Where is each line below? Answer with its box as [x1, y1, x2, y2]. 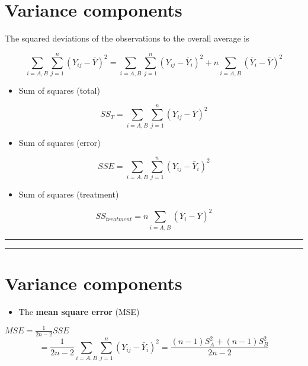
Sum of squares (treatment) [18, 188, 119, 200]
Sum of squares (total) [18, 84, 100, 96]
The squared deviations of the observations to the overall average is [5, 32, 249, 44]
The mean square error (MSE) [18, 305, 140, 317]
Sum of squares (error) [18, 136, 101, 148]
